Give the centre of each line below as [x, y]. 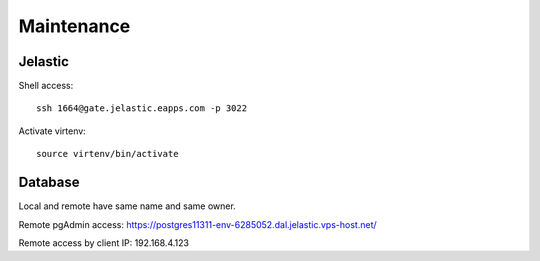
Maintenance [74, 26]
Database [49, 182]
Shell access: [46, 86]
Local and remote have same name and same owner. [127, 206]
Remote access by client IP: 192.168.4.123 [104, 242]
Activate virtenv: [52, 131]
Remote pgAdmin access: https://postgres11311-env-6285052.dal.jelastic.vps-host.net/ [197, 224]
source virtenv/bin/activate [107, 154]
